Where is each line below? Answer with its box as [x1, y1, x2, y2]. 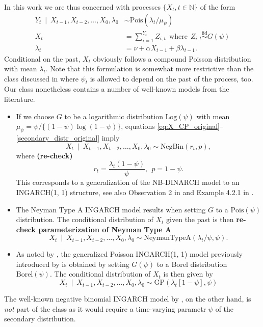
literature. [4, 94, 35, 104]
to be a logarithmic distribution [64, 111, 163, 121]
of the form [200, 2, 235, 12]
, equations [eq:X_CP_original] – [121, 121, 223, 131]
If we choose [16, 111, 55, 121]
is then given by [163, 268, 213, 279]
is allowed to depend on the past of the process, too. [90, 73, 253, 84]
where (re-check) [16, 150, 73, 160]
